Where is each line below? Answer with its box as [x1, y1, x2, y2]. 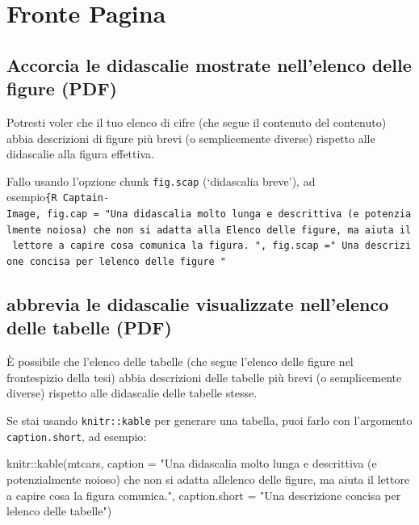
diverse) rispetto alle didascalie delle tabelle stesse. [6, 384, 258, 401]
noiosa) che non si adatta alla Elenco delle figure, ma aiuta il [47, 224, 412, 236]
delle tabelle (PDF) [6, 315, 172, 340]
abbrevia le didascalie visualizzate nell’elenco [6, 292, 389, 317]
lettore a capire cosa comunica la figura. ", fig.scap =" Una [12, 240, 359, 252]
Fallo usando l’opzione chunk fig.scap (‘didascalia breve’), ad [6, 172, 316, 189]
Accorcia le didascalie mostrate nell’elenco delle [6, 52, 412, 77]
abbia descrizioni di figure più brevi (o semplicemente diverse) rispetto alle [6, 129, 375, 146]
